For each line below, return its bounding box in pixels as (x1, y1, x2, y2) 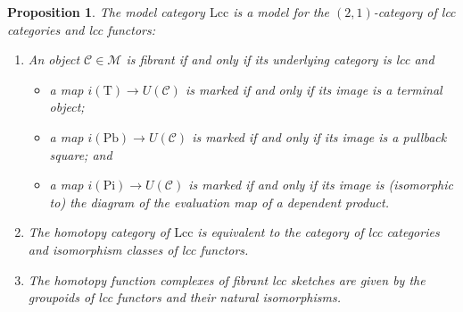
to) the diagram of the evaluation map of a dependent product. (49, 192, 389, 211)
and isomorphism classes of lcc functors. (28, 240, 249, 258)
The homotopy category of (28, 223, 170, 241)
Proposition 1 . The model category (7, 3, 205, 21)
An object (28, 50, 80, 69)
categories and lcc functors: (7, 20, 156, 38)
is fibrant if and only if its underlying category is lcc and (126, 50, 434, 69)
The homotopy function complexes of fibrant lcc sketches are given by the (28, 270, 426, 289)
